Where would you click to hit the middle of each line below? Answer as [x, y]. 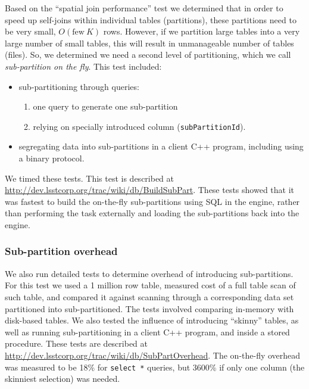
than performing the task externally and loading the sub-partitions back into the [152, 213]
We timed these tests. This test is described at [90, 178]
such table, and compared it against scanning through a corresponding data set [149, 296]
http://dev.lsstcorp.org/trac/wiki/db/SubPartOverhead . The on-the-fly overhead [153, 355]
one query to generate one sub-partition [105, 106]
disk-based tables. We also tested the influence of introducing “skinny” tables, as [152, 320]
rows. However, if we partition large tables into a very [202, 31]
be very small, [30, 31]
